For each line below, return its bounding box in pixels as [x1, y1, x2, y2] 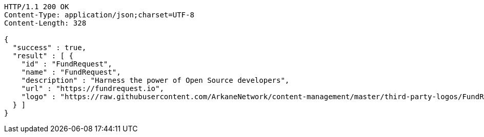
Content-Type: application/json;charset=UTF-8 [4, 11, 194, 19]
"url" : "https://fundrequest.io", [21, 84, 164, 93]
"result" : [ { [12, 52, 73, 60]
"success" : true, [12, 43, 87, 52]
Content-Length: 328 [4, 19, 87, 27]
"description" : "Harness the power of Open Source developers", [21, 76, 290, 84]
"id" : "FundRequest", [21, 60, 112, 68]
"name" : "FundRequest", [21, 68, 121, 76]
